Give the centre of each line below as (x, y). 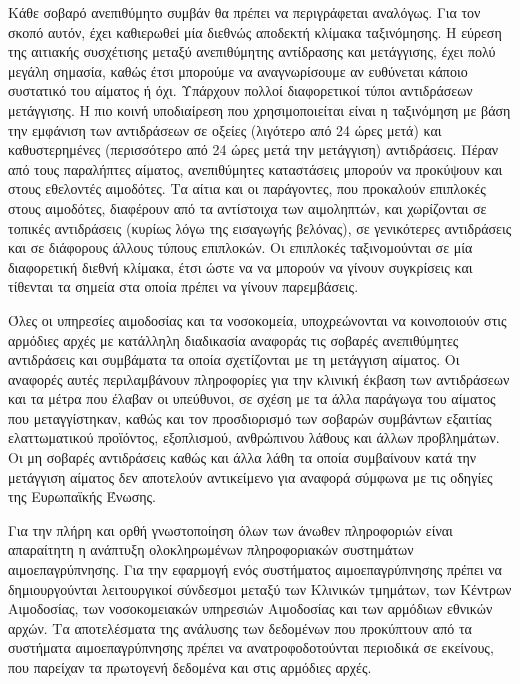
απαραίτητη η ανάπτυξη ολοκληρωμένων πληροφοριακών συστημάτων (211, 549)
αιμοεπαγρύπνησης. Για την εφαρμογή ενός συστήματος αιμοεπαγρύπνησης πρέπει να (255, 569)
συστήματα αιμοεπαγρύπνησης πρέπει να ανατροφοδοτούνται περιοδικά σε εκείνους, (251, 647)
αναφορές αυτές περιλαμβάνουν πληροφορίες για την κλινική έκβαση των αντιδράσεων (259, 378)
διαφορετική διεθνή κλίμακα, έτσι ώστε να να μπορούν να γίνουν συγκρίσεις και (240, 266)
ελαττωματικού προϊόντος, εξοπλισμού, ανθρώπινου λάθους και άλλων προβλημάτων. (254, 437)
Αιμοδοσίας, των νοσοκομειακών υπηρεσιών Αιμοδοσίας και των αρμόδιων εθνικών (250, 608)
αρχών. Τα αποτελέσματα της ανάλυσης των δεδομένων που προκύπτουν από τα (240, 627)
